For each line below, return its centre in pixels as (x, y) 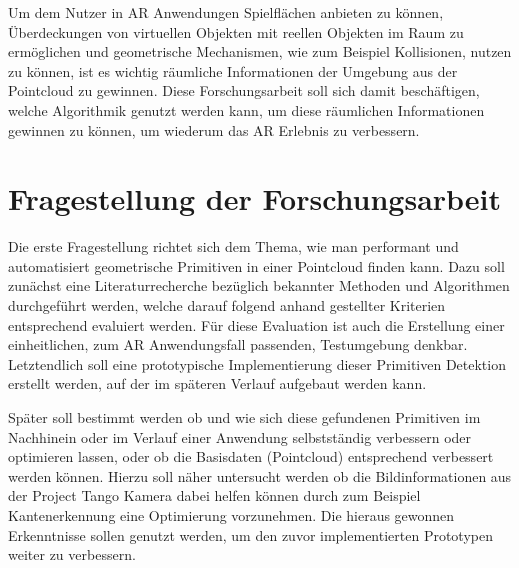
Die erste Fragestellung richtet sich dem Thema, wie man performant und (233, 246)
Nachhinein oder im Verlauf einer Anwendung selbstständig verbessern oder (240, 436)
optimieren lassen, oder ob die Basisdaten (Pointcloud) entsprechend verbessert (251, 456)
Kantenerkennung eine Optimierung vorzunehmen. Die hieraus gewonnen (231, 515)
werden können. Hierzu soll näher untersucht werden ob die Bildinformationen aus (260, 475)
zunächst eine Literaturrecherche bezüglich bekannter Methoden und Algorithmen (259, 285)
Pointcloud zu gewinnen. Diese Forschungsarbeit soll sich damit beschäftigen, (244, 90)
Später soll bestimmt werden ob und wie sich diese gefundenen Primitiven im (244, 417)
